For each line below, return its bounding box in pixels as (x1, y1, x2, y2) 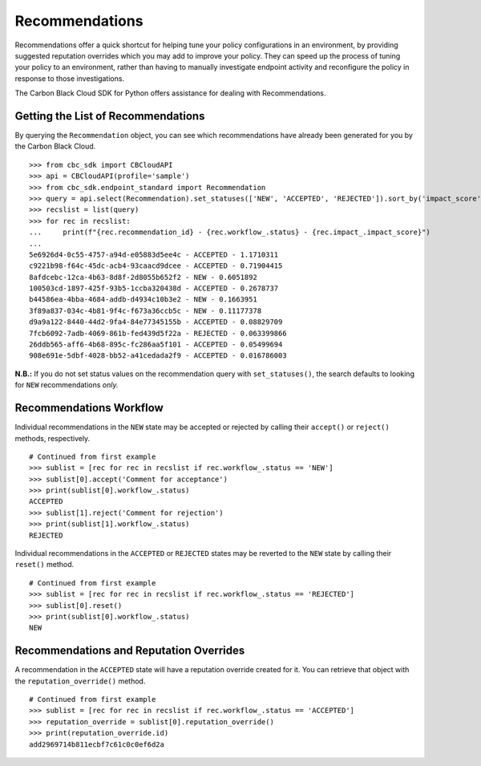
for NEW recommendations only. (14, 380, 119, 390)
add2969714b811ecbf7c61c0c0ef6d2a (29, 740, 164, 749)
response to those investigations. (14, 73, 124, 83)
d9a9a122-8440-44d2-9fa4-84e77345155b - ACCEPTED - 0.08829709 (29, 318, 283, 326)
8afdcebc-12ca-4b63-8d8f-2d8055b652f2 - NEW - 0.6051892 (29, 273, 258, 282)
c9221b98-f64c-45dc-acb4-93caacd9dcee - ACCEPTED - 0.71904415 (29, 261, 283, 270)
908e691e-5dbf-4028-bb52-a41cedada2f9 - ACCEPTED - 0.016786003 (29, 351, 288, 360)
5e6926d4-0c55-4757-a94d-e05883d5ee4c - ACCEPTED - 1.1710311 (29, 249, 279, 259)
